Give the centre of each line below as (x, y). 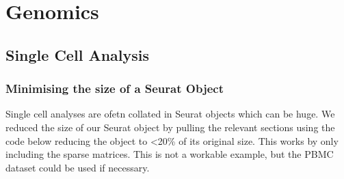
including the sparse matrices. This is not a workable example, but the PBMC (170, 154)
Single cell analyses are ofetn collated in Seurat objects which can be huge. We (170, 114)
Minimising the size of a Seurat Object (115, 88)
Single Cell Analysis (77, 54)
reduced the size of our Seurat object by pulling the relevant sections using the (170, 127)
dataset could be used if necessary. (78, 167)
